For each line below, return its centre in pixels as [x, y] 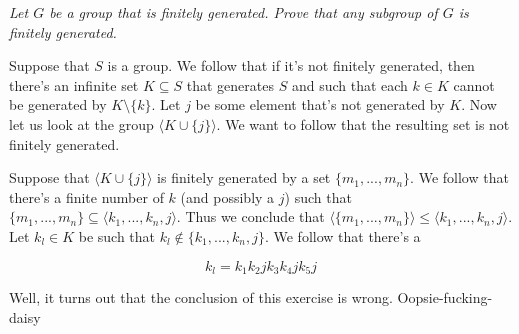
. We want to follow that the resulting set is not [363, 123]
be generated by [58, 104]
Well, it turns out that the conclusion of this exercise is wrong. [201, 296]
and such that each [349, 84]
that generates [230, 84]
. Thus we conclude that [250, 216]
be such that [117, 235]
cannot [474, 84]
